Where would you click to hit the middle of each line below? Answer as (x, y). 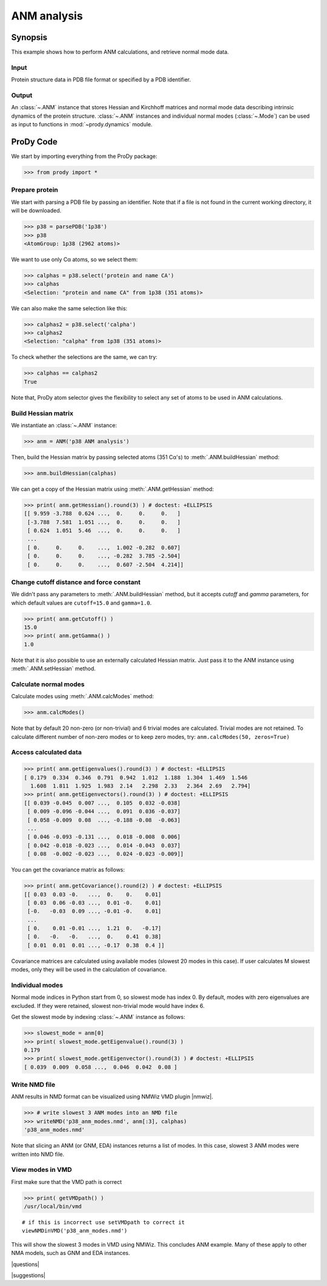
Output (22, 95)
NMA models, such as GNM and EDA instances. (71, 1253)
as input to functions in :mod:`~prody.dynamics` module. (82, 124)
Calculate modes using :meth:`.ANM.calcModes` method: (83, 696)
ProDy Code (34, 142)
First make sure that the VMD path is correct (67, 1182)
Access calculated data (46, 752)
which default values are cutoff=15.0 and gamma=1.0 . (81, 603)
